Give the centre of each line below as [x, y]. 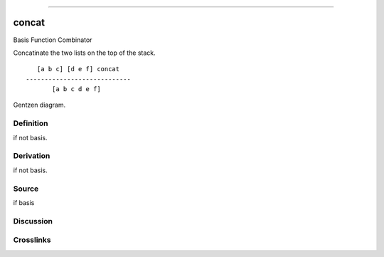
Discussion [33, 221]
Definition [31, 123]
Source [26, 189]
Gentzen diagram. [39, 105]
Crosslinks [32, 240]
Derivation [32, 156]
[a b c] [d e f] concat [78, 69]
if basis [24, 202]
